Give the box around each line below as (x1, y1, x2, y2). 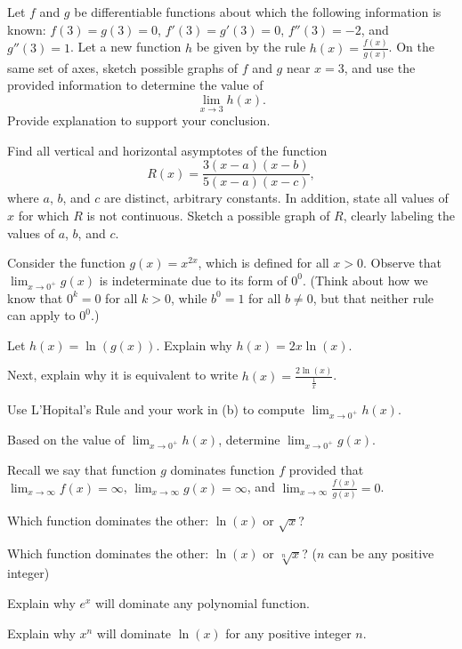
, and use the (344, 58, 416, 76)
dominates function (170, 460, 275, 478)
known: (7, 20, 46, 38)
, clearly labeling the (343, 206, 456, 225)
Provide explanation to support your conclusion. (7, 111, 271, 130)
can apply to (7, 306, 76, 324)
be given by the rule (196, 37, 306, 56)
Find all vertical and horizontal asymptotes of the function (7, 140, 328, 159)
